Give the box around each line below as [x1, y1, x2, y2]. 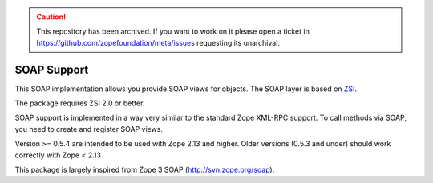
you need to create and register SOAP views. [14, 124, 164, 133]
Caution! [36, 12, 67, 22]
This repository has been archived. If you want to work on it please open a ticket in [36, 26, 310, 36]
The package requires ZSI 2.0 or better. [14, 98, 145, 108]
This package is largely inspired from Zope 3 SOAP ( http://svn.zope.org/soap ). [14, 165, 275, 175]
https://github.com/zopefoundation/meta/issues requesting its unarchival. [36, 38, 281, 47]
